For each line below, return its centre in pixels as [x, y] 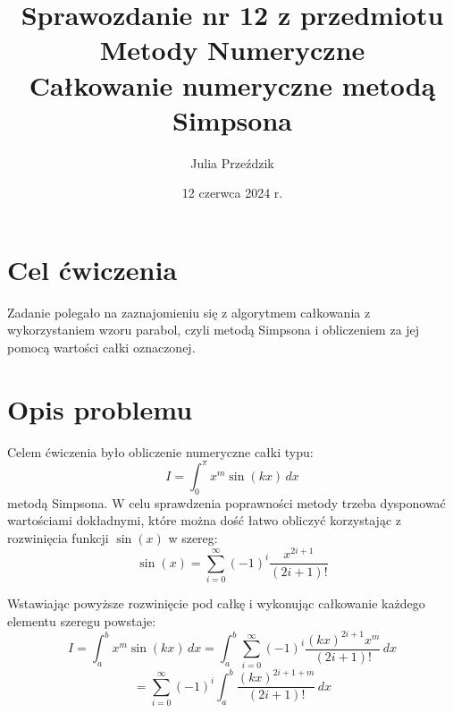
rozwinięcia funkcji [58, 537]
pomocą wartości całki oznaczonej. [101, 347]
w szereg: [193, 537]
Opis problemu [100, 408]
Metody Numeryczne [232, 50]
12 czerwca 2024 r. [232, 193]
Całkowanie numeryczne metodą [232, 85]
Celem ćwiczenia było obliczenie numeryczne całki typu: [160, 451]
